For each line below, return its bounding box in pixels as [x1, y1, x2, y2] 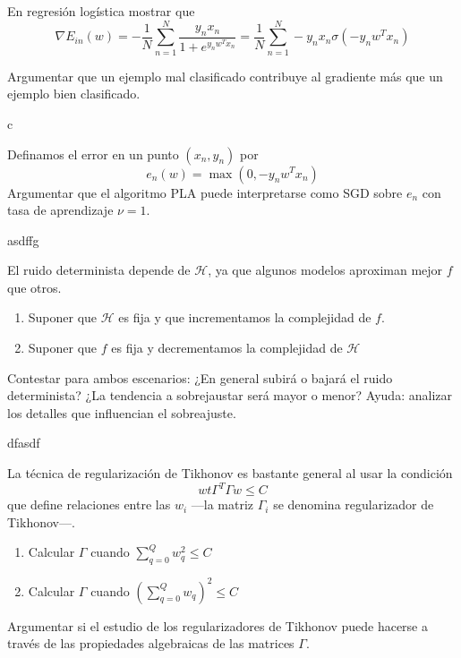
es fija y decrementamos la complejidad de [111, 338, 343, 357]
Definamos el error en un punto [7, 144, 179, 163]
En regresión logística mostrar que [7, 2, 195, 20]
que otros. [7, 278, 62, 296]
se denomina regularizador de [273, 495, 434, 514]
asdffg [7, 230, 39, 249]
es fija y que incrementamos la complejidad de [118, 308, 371, 327]
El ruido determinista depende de [7, 261, 191, 279]
